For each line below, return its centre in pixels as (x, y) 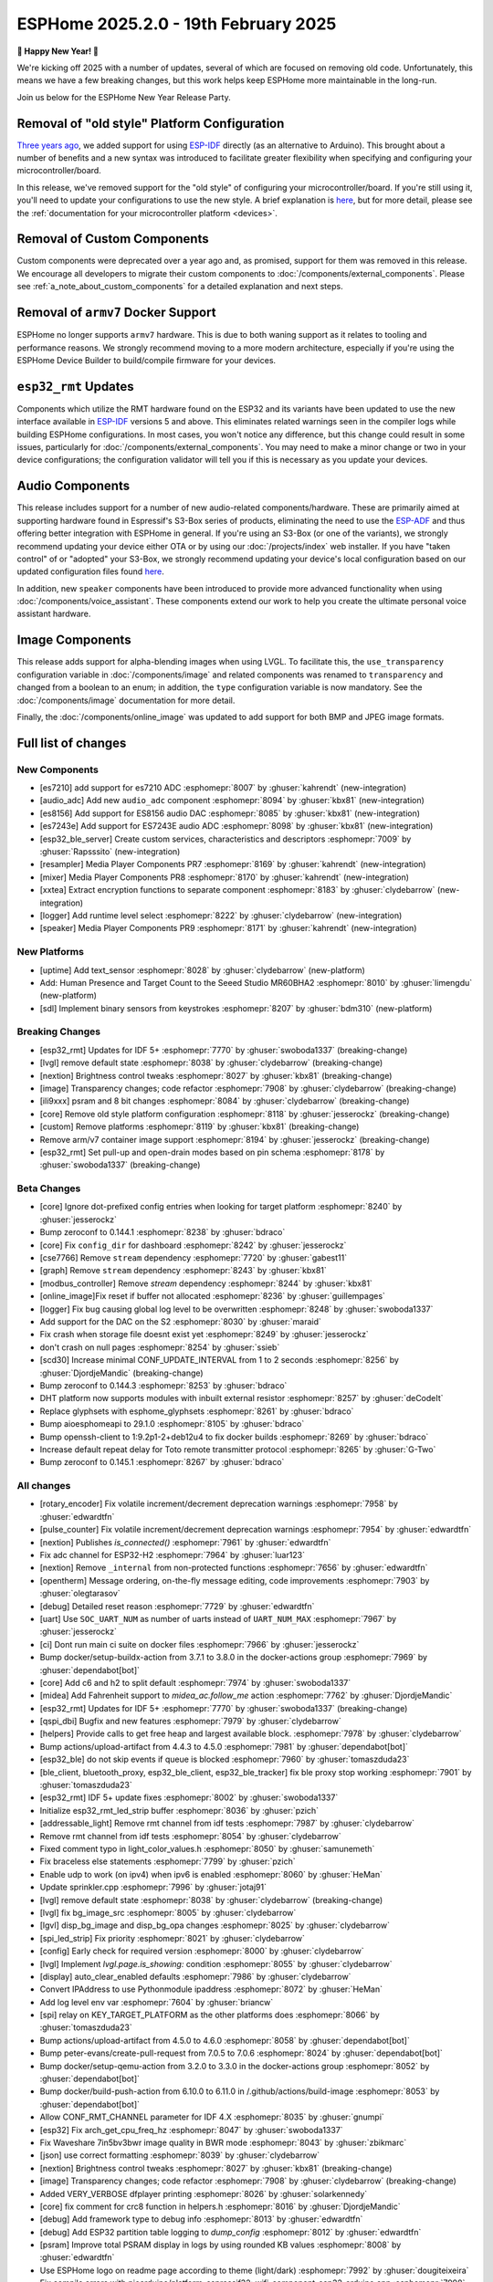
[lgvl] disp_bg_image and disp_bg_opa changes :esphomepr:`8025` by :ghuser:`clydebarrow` (215, 1925)
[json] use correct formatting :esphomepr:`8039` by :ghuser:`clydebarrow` (180, 2155)
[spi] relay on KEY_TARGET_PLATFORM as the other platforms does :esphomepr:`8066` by (210, 2015)
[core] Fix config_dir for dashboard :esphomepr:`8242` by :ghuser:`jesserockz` (193, 1245)
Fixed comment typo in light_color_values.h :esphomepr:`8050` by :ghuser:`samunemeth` (207, 1848)
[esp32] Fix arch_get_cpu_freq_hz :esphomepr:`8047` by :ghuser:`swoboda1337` (191, 2130)
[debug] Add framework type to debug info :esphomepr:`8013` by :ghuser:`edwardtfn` (201, 2219)
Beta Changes (49, 1188)
